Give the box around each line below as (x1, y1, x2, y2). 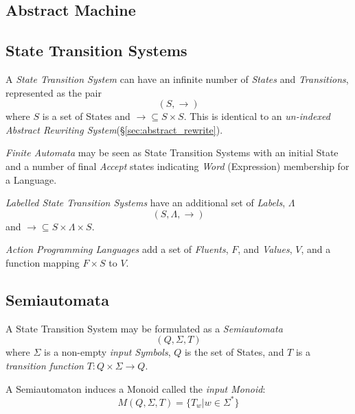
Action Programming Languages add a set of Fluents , (5, 242, 229, 256)
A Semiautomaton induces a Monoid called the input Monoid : (5, 381, 266, 395)
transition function (5, 358, 84, 372)
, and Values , (238, 242, 293, 256)
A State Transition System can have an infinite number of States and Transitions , (5, 71, 349, 86)
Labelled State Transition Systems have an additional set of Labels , (5, 195, 286, 210)
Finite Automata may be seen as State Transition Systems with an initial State (5, 145, 339, 160)
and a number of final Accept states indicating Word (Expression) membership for (5, 158, 350, 173)
